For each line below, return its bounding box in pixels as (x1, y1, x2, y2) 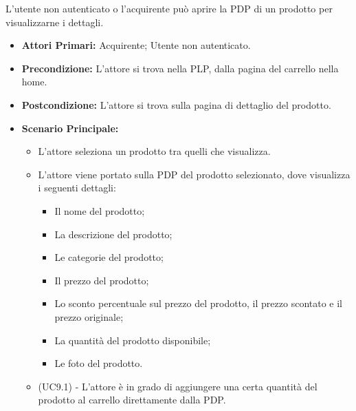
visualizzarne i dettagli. (5, 14, 104, 29)
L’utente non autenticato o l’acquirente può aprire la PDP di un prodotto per (5, 1, 333, 15)
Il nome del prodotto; (54, 203, 145, 218)
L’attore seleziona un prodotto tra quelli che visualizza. (38, 144, 271, 158)
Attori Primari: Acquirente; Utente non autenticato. (21, 38, 251, 52)
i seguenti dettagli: (38, 180, 116, 195)
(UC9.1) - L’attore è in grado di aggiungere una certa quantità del (38, 379, 318, 393)
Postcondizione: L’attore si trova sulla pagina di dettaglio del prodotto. (21, 97, 331, 112)
